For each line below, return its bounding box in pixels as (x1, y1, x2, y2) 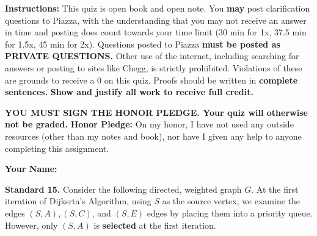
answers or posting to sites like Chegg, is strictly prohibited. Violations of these (5, 61, 302, 74)
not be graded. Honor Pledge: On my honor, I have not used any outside (5, 118, 294, 131)
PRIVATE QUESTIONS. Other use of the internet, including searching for (5, 49, 299, 62)
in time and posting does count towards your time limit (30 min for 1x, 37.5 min (5, 26, 307, 38)
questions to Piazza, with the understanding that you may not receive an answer (5, 13, 307, 26)
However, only (5, 218, 58, 231)
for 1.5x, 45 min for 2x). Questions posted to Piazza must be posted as (5, 37, 280, 50)
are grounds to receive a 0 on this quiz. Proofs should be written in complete (5, 73, 298, 86)
